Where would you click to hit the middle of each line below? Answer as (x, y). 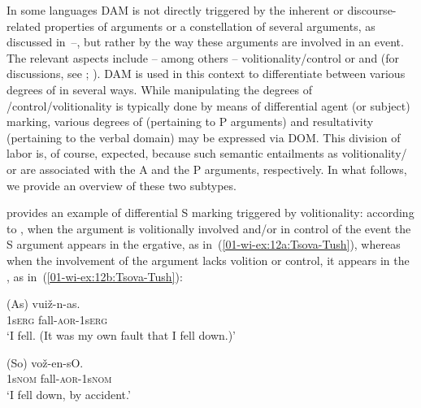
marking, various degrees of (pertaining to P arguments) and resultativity (190, 122)
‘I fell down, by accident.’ (69, 395)
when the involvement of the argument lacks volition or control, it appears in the (208, 260)
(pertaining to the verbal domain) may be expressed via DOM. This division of (204, 137)
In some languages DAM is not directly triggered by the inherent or (175, 10)
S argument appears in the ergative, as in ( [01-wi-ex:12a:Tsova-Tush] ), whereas (204, 244)
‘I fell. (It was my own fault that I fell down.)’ (122, 335)
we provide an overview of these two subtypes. (122, 185)
